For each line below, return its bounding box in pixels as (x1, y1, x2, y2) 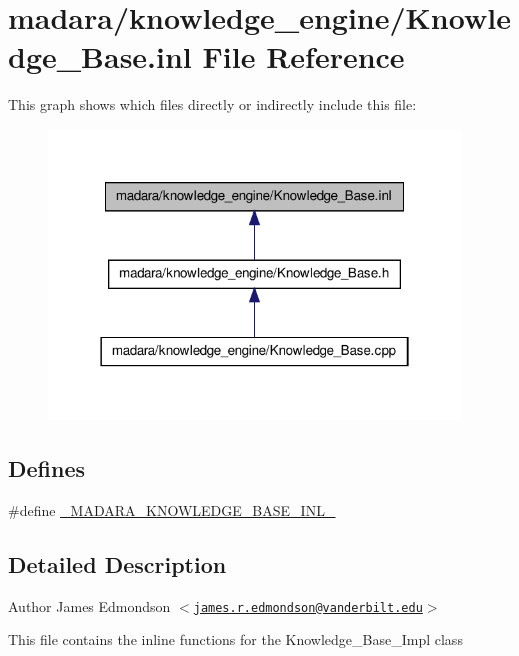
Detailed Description (8, 548, 227, 579)
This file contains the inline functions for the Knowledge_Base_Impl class (8, 629, 463, 650)
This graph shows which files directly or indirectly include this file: (8, 94, 417, 115)
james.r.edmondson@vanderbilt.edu (193, 600, 423, 615)
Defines (8, 453, 86, 483)
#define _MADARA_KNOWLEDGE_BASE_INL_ (8, 499, 336, 520)
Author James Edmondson (8, 595, 171, 616)
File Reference (202, 36, 405, 77)
